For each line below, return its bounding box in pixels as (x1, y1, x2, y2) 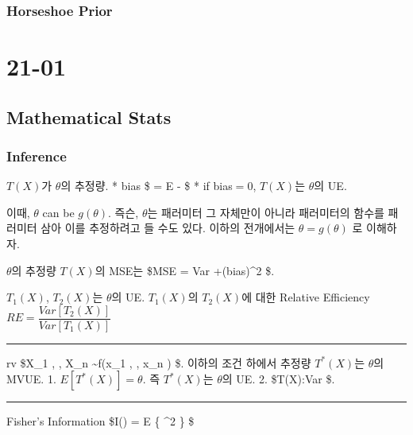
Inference (6, 146, 67, 165)
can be (42, 204, 75, 220)
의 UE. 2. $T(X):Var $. (222, 371, 335, 387)
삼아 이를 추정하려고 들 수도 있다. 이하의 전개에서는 (41, 219, 295, 236)
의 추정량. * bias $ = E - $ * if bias (60, 177, 233, 194)
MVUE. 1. (6, 371, 56, 387)
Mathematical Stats (6, 104, 172, 129)
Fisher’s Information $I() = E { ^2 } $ (6, 413, 195, 429)
